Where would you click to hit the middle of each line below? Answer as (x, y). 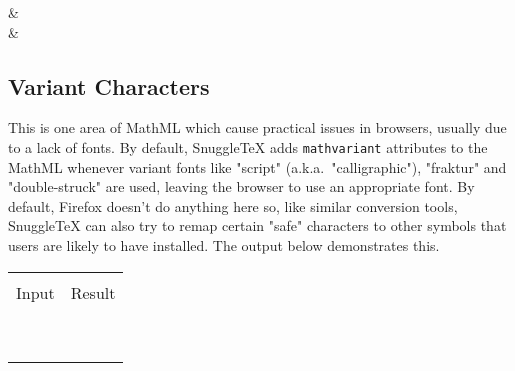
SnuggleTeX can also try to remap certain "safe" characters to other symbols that (257, 225)
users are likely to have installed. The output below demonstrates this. (224, 245)
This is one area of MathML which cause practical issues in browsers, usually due (257, 127)
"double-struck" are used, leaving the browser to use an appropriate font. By (241, 186)
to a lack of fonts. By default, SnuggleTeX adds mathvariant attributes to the (248, 146)
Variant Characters (109, 85)
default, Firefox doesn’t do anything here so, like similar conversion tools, (233, 205)
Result (93, 292)
